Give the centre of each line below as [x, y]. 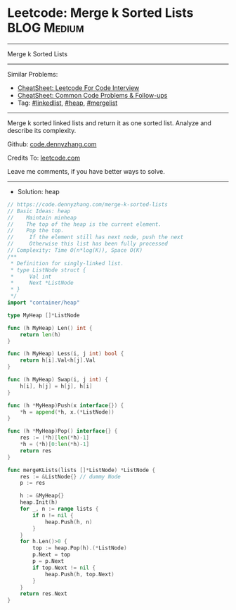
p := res [33, 483]
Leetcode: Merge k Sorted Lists [100, 13]
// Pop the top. [36, 231]
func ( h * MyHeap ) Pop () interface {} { [63, 431]
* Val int [31, 277]
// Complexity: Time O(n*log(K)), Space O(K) [75, 250]
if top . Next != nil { [64, 568]
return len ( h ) [40, 335]
